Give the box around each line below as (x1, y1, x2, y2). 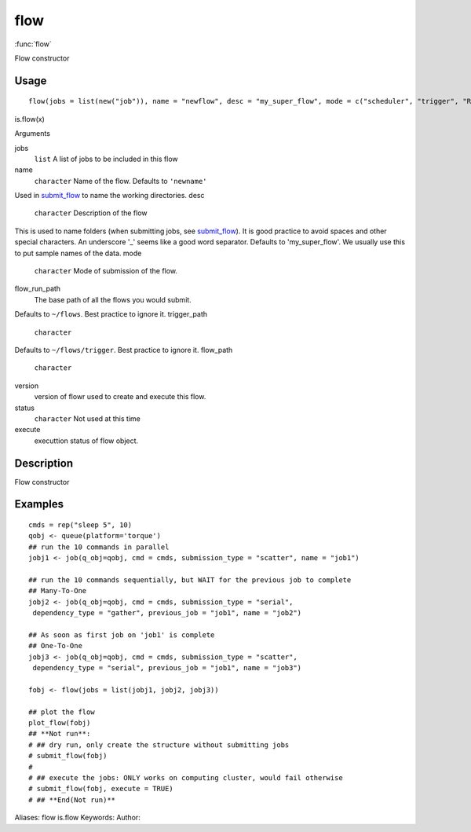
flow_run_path (14, 284, 61, 294)
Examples (14, 497, 64, 511)
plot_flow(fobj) (28, 719, 91, 728)
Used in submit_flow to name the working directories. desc (14, 191, 205, 200)
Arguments (14, 129, 51, 138)
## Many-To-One (28, 586, 87, 596)
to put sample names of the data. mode (14, 248, 142, 258)
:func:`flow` (14, 39, 53, 49)
